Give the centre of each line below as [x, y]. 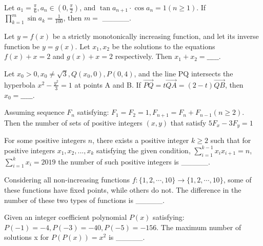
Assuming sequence [34, 112]
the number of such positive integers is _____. [134, 161]
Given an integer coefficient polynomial [66, 217]
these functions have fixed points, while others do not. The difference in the [123, 189]
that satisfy [188, 122]
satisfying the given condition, [144, 150]
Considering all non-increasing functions [67, 180]
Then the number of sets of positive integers [73, 122]
